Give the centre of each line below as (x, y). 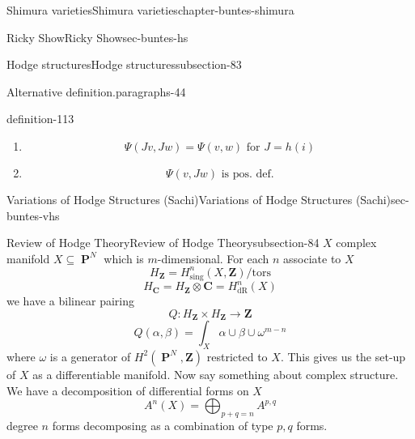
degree (22, 425)
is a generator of (90, 356)
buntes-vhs (33, 215)
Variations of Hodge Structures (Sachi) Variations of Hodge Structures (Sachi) (199, 199)
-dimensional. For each (213, 258)
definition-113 (40, 119)
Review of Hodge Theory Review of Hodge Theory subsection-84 (163, 243)
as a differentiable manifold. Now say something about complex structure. (216, 374)
